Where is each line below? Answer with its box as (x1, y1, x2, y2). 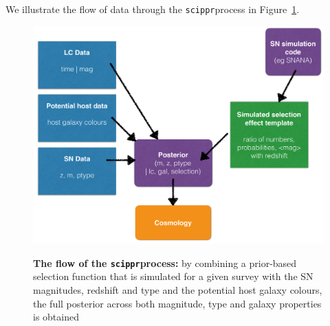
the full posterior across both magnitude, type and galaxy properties (33, 296, 322, 310)
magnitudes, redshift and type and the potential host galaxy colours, (33, 283, 322, 297)
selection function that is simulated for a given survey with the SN (33, 269, 313, 283)
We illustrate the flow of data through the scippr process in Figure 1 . (5, 2, 300, 16)
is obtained (33, 310, 79, 324)
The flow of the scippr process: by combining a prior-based (33, 255, 297, 270)
